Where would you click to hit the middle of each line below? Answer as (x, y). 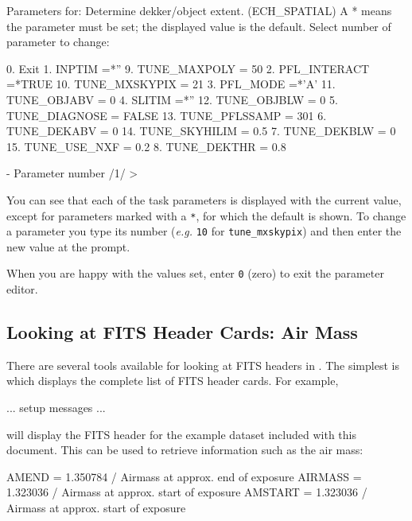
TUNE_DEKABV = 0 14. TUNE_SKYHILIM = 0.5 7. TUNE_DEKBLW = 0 (201, 131)
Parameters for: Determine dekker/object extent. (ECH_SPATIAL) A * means (199, 10)
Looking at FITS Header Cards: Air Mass (182, 332)
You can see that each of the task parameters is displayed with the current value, (204, 199)
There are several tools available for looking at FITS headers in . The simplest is (203, 365)
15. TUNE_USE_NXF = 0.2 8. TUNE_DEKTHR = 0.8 (146, 146)
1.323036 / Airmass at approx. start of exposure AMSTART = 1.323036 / (187, 492)
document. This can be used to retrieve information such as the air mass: (185, 450)
